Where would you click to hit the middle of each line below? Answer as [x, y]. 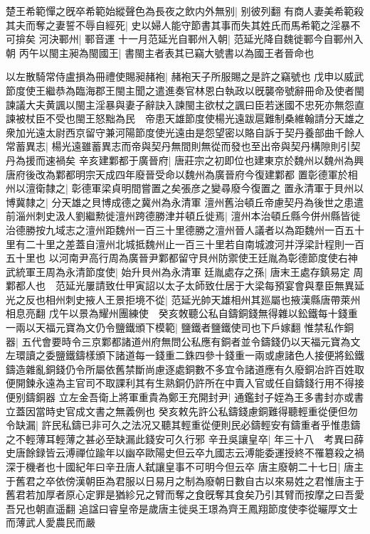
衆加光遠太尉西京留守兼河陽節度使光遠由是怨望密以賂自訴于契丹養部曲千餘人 [185, 132]
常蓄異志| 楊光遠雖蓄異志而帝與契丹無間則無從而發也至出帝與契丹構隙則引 [178, 146]
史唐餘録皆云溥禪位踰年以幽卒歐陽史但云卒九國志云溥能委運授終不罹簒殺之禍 [185, 453]
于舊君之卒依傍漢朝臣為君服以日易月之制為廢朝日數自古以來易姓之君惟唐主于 [185, 480]
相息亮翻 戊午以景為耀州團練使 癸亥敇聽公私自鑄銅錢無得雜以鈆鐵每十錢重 [182, 313]
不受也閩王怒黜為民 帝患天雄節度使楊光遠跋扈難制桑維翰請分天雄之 [205, 118]
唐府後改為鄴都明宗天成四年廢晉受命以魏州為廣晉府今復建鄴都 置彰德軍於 [177, 174]
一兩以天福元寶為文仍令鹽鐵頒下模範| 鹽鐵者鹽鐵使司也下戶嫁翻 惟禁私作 [175, 327]
